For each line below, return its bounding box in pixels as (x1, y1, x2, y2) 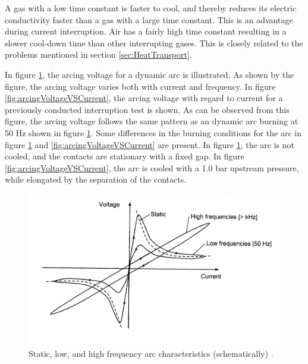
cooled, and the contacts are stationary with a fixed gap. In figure (5, 150, 244, 162)
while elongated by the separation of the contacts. (5, 173, 187, 186)
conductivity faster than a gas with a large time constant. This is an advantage (5, 13, 293, 26)
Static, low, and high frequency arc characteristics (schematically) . (29, 347, 274, 359)
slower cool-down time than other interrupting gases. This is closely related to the (5, 36, 303, 49)
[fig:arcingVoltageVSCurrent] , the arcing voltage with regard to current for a (5, 92, 283, 104)
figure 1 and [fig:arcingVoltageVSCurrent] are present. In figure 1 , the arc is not (5, 138, 295, 150)
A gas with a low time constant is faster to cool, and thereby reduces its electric (5, 2, 297, 14)
